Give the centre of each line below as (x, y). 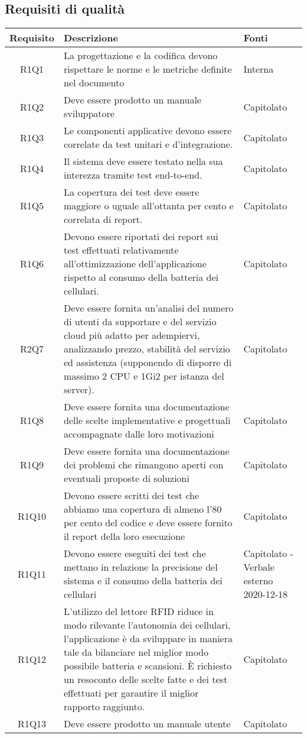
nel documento (94, 83)
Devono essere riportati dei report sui (141, 237)
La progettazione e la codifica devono (141, 56)
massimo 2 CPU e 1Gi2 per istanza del (144, 376)
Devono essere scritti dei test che (132, 496)
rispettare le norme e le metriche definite (148, 69)
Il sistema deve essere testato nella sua (143, 161)
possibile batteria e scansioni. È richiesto (148, 666)
